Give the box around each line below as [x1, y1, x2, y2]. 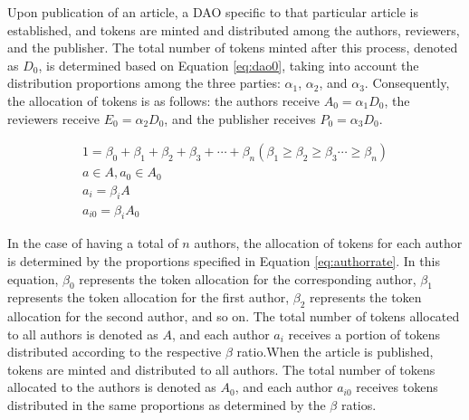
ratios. [340, 396, 377, 415]
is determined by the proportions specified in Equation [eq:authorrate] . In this [7, 251, 440, 270]
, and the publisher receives [164, 109, 316, 128]
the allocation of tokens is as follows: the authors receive [7, 91, 320, 110]
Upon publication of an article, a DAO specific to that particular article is [7, 3, 418, 21]
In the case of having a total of [7, 234, 178, 253]
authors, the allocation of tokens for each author [194, 234, 463, 253]
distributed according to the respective [7, 342, 222, 361]
